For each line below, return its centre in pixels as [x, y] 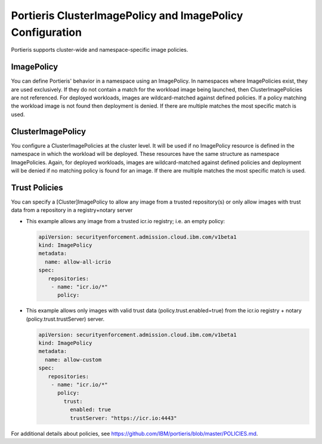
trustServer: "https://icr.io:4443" [123, 418]
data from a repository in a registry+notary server [72, 210]
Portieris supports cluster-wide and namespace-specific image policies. [100, 50]
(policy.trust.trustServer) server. [65, 319]
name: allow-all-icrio [78, 262]
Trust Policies [37, 187]
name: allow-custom [73, 359]
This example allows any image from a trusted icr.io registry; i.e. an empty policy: [126, 221]
